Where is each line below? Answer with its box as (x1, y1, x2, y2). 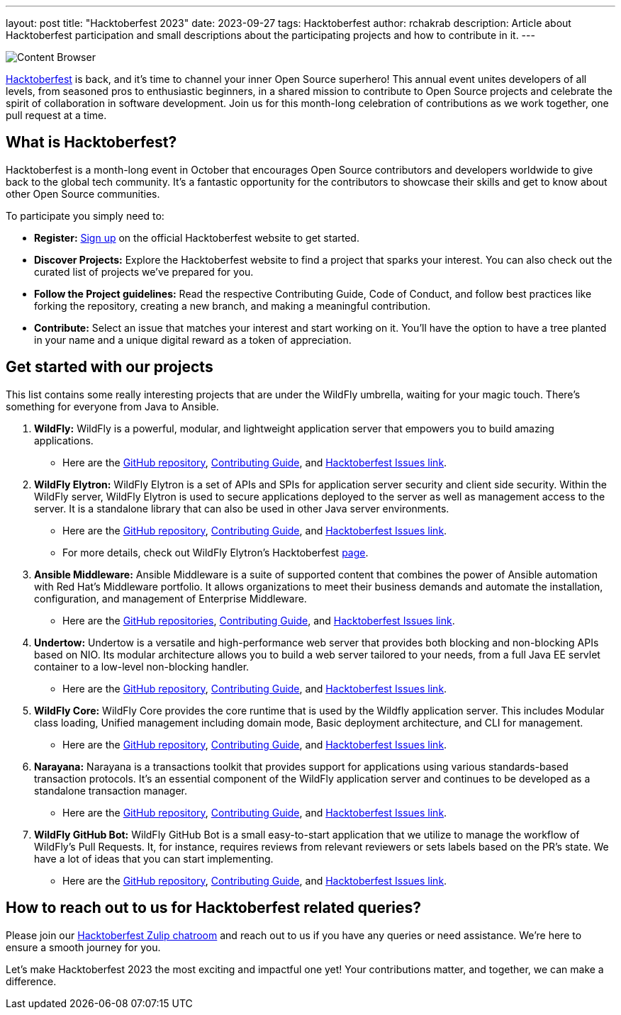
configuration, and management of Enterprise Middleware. (34, 592, 307, 605)
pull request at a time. (6, 109, 107, 121)
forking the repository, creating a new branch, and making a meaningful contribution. (34, 299, 431, 312)
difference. (6, 975, 57, 987)
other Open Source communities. (6, 187, 160, 200)
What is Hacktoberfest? (6, 133, 177, 152)
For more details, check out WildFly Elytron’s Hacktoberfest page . (62, 546, 369, 559)
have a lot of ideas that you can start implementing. (34, 852, 274, 865)
